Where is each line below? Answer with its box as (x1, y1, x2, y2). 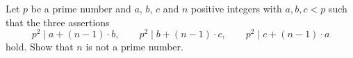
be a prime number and (31, 1, 131, 15)
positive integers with (191, 1, 282, 15)
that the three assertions (6, 14, 110, 29)
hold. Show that (6, 39, 74, 54)
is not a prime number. (85, 39, 183, 54)
